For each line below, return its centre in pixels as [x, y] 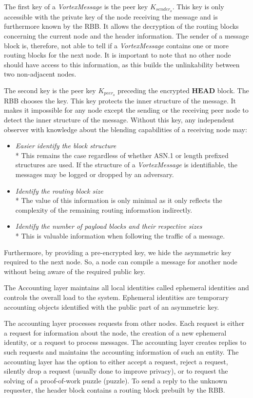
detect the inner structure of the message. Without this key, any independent [119, 120]
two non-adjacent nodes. [40, 74]
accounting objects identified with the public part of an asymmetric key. [112, 307]
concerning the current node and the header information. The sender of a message [126, 36]
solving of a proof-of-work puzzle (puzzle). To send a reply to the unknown [116, 380]
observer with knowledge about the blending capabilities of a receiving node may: [126, 129]
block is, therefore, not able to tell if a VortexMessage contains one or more [116, 45]
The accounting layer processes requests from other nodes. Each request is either [124, 323]
